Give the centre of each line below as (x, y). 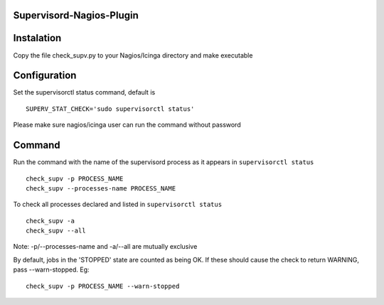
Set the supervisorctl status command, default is (84, 92)
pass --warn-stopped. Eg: (51, 269)
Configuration (45, 76)
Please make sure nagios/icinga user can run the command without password (127, 125)
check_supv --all (56, 231)
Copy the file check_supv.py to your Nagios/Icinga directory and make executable (133, 55)
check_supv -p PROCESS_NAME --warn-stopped (103, 286)
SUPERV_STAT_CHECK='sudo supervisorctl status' (110, 109)
